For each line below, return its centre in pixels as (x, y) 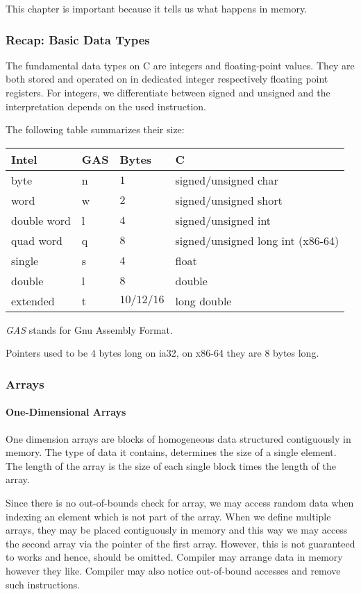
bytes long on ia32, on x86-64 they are (180, 353)
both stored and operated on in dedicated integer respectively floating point (167, 79)
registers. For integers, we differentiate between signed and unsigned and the (168, 92)
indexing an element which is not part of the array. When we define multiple (168, 516)
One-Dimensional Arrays (66, 412)
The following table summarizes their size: (95, 129)
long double (203, 300)
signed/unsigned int (223, 220)
